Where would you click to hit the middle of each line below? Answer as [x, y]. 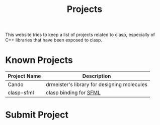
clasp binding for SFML [73, 92]
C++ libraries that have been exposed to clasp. [54, 40]
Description [97, 76]
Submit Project [37, 115]
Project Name [24, 76]
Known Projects [39, 60]
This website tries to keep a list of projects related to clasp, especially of [80, 35]
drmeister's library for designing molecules [97, 84]
